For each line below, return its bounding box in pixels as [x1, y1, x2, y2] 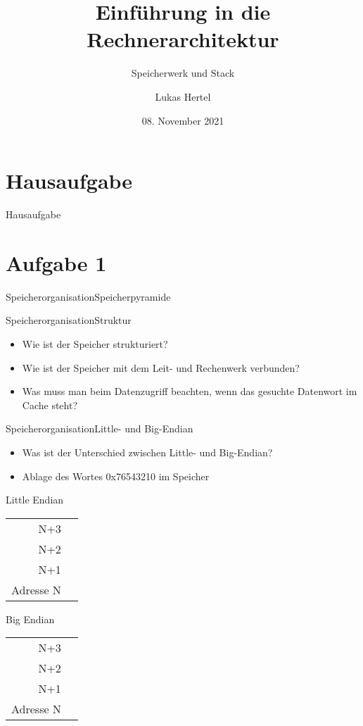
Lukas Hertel [155, 89, 211, 104]
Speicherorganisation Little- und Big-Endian [6, 421, 193, 436]
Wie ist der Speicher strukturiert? [22, 336, 168, 351]
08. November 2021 [141, 113, 224, 127]
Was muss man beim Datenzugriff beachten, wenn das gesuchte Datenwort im [22, 384, 357, 399]
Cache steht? [22, 397, 78, 412]
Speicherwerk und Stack [131, 65, 235, 80]
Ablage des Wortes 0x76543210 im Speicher [22, 468, 210, 483]
